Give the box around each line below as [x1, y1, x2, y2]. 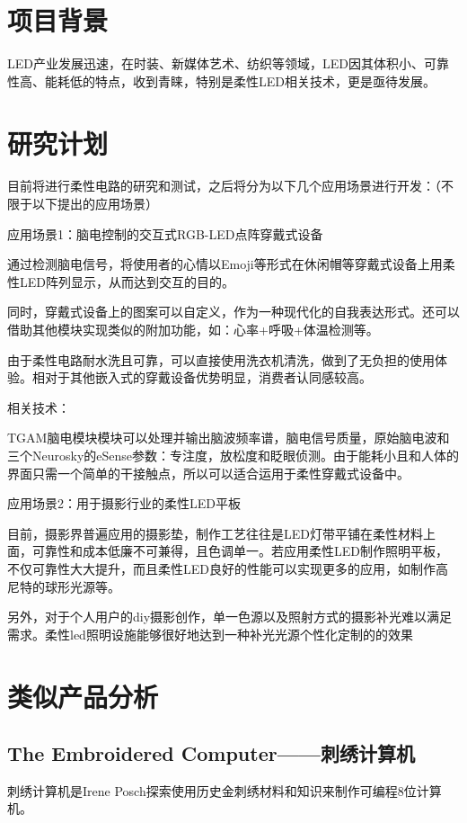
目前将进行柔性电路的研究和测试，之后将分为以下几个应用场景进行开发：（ [7, 176, 441, 195]
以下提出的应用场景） [31, 194, 158, 213]
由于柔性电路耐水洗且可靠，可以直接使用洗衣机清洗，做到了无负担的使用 [7, 350, 435, 369]
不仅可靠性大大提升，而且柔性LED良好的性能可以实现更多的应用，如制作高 [7, 559, 448, 577]
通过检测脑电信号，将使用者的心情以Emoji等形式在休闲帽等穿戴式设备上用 [7, 255, 443, 273]
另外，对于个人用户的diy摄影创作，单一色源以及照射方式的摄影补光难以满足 [7, 607, 453, 626]
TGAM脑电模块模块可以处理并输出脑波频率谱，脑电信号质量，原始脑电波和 [7, 428, 450, 447]
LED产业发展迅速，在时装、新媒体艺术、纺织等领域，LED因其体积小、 [7, 54, 424, 73]
